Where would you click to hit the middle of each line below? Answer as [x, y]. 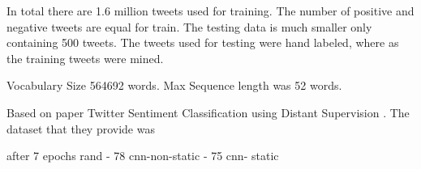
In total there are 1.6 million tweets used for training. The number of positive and [210, 11]
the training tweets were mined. [85, 58]
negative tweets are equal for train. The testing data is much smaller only [189, 26]
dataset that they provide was [81, 128]
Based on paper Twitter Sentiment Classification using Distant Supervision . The [208, 112]
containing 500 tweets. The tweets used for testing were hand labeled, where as [203, 42]
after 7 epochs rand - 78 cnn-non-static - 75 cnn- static [143, 156]
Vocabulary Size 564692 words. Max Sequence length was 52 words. [174, 85]
